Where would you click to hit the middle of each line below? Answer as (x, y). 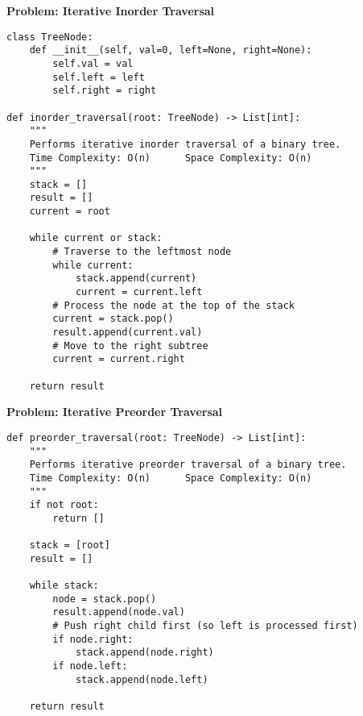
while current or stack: (96, 238)
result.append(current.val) (128, 333)
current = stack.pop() (113, 319)
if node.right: (93, 639)
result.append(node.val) (119, 612)
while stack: (64, 586)
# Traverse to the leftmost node (142, 252)
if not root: (64, 505)
